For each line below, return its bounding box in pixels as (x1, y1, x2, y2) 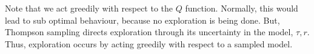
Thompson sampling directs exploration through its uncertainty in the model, (5, 25, 293, 38)
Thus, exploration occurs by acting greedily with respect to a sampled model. (5, 37, 293, 50)
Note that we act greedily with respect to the (5, 2, 173, 14)
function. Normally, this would (185, 2, 298, 14)
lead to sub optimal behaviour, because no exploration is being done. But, (5, 13, 280, 26)
